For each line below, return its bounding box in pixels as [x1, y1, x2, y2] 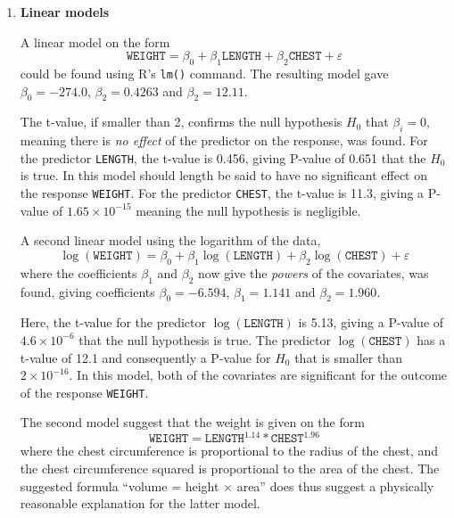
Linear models [20, 3, 110, 21]
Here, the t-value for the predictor [20, 313, 207, 332]
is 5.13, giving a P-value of [298, 313, 444, 332]
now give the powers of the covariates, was [198, 263, 429, 282]
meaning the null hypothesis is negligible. [136, 201, 361, 219]
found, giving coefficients [20, 282, 155, 300]
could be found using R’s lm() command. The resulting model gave [20, 63, 389, 82]
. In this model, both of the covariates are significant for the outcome [69, 366, 448, 384]
